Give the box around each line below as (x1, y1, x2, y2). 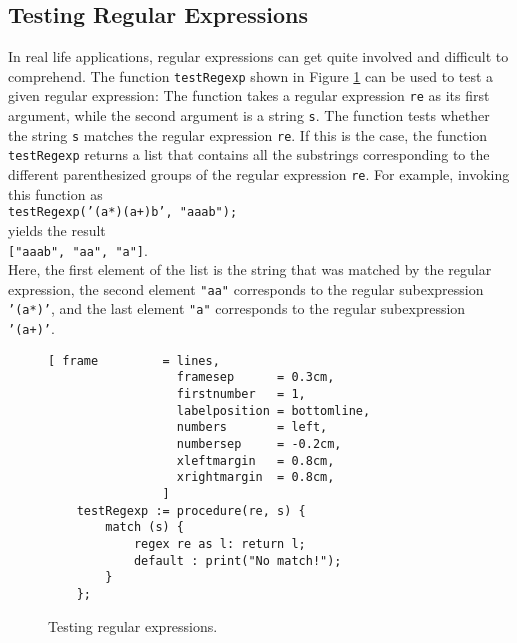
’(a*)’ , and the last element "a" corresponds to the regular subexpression (8, 298, 466, 319)
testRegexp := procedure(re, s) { (76, 503, 306, 518)
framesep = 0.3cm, (176, 370, 335, 385)
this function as (8, 183, 103, 204)
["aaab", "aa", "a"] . (8, 239, 148, 260)
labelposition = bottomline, (176, 403, 371, 418)
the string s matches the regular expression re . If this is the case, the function (8, 124, 488, 145)
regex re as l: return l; (133, 537, 306, 552)
